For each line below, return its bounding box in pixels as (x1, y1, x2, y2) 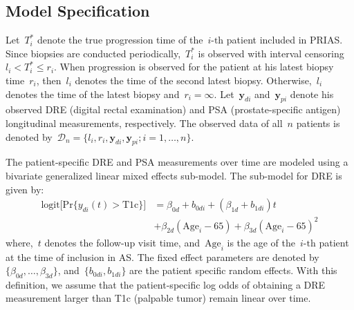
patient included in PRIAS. (226, 32, 343, 47)
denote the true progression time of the (37, 32, 203, 47)
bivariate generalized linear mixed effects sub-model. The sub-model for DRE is (6, 168, 342, 182)
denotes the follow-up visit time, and (44, 235, 200, 249)
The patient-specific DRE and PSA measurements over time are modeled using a (6, 155, 348, 169)
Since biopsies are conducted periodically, (6, 46, 181, 60)
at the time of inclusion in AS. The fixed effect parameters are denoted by (6, 249, 319, 264)
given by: (6, 182, 44, 196)
